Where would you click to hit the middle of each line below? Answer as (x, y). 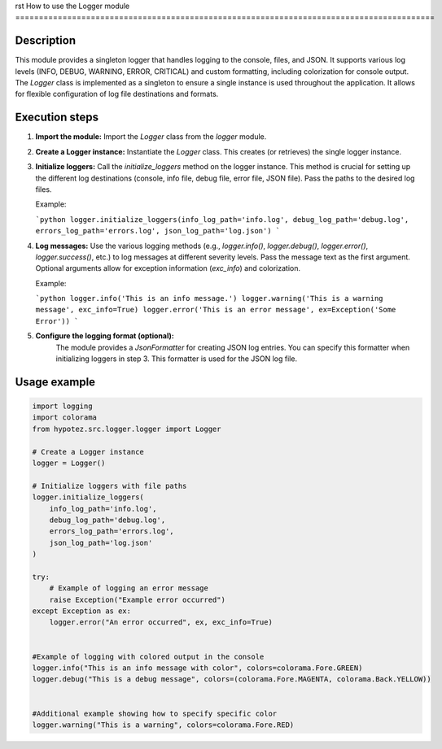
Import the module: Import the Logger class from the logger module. (151, 137)
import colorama (65, 418)
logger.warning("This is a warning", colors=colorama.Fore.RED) (163, 725)
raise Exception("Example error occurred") (137, 599)
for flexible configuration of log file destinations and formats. (117, 94)
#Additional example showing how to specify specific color (155, 713)
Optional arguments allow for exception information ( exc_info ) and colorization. (168, 268)
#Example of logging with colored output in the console (148, 656)
